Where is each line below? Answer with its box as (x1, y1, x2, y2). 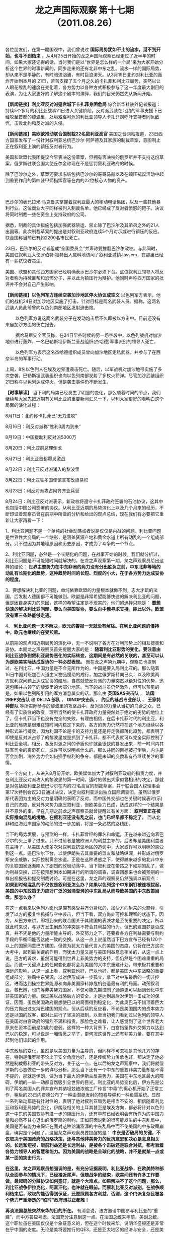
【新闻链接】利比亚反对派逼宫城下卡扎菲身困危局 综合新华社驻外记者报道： (5, 101, 161, 107)
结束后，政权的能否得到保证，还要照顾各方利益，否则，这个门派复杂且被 (9, 1191, 159, 1197)
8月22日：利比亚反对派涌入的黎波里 (5, 466, 79, 472)
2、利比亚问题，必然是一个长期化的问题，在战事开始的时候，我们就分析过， (5, 551, 162, 557)
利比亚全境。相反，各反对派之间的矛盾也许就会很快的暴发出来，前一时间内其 (5, 741, 164, 747)
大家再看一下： (14, 517, 45, 524)
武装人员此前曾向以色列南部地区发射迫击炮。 (5, 305, 98, 311)
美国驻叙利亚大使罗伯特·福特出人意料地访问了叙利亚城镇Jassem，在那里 (5, 252, 155, 258)
